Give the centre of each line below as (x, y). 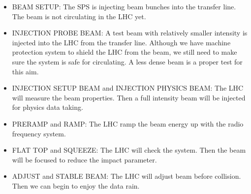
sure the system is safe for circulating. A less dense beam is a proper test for (127, 61)
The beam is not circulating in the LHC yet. (79, 16)
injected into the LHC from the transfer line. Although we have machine (121, 42)
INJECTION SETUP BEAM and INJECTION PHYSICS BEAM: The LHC (128, 88)
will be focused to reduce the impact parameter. (84, 159)
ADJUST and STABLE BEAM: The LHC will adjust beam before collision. (126, 176)
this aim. (25, 71)
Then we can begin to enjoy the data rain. (76, 185)
